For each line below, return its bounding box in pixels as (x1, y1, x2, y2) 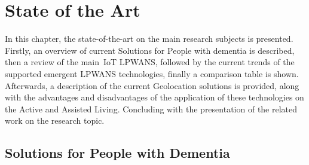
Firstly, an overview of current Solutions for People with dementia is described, (5, 44, 295, 56)
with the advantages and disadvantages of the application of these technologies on (5, 91, 304, 103)
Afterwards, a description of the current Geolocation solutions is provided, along (5, 79, 299, 91)
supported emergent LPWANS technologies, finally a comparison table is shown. (5, 67, 299, 80)
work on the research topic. (5, 114, 105, 127)
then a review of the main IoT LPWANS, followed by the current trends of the (5, 56, 295, 68)
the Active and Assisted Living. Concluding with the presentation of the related (5, 102, 298, 115)
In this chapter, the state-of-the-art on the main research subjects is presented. (5, 32, 293, 45)
